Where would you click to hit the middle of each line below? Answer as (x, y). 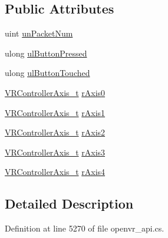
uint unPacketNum (39, 33)
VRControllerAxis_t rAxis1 (55, 112)
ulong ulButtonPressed (46, 53)
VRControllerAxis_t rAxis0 (55, 92)
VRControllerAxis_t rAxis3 (55, 152)
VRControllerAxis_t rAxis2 (55, 132)
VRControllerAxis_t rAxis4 (55, 172)
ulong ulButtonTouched (47, 73)
